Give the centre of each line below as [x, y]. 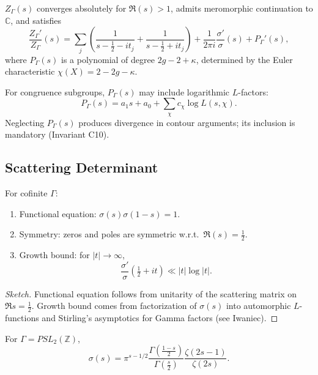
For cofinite [26, 193]
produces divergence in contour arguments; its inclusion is [187, 122]
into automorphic [258, 306]
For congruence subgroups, [55, 91]
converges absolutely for [82, 8]
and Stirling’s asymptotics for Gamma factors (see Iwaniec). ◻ [160, 318]
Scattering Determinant [82, 167]
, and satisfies [36, 20]
